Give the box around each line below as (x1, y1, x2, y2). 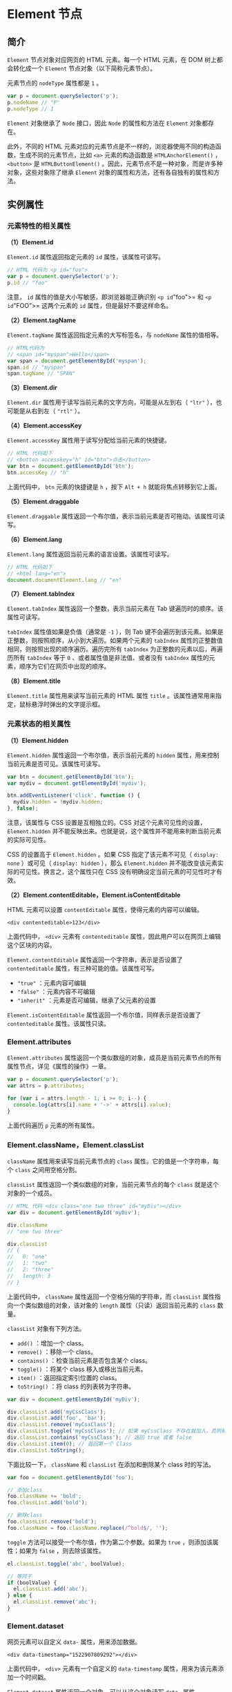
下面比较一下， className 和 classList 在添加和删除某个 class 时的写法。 (7, 1460, 215, 1468)
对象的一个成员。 (7, 1189, 56, 1198)
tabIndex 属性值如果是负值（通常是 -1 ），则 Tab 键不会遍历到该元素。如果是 (7, 628, 224, 636)
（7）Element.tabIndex (7, 590, 75, 598)
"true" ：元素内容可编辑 (17, 979, 86, 987)
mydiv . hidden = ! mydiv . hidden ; (13, 799, 104, 806)
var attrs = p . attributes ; (7, 1082, 85, 1089)
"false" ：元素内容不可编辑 (17, 988, 95, 996)
